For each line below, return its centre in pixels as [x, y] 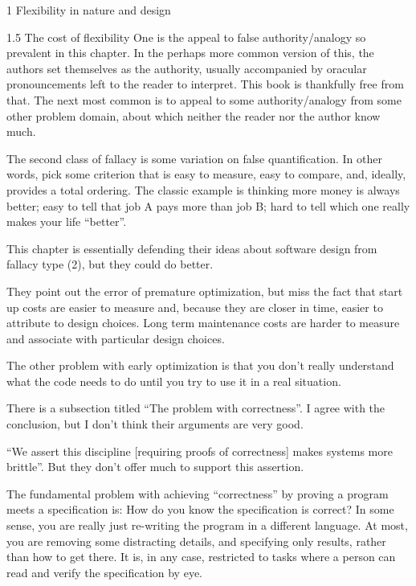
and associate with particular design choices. [116, 338]
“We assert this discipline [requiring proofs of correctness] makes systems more [200, 451]
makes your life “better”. [67, 221]
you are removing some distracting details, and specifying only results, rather [196, 541]
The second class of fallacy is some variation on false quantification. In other [194, 158]
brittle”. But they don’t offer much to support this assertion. [155, 467]
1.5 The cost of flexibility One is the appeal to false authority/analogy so [186, 37]
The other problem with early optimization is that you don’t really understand [200, 365]
